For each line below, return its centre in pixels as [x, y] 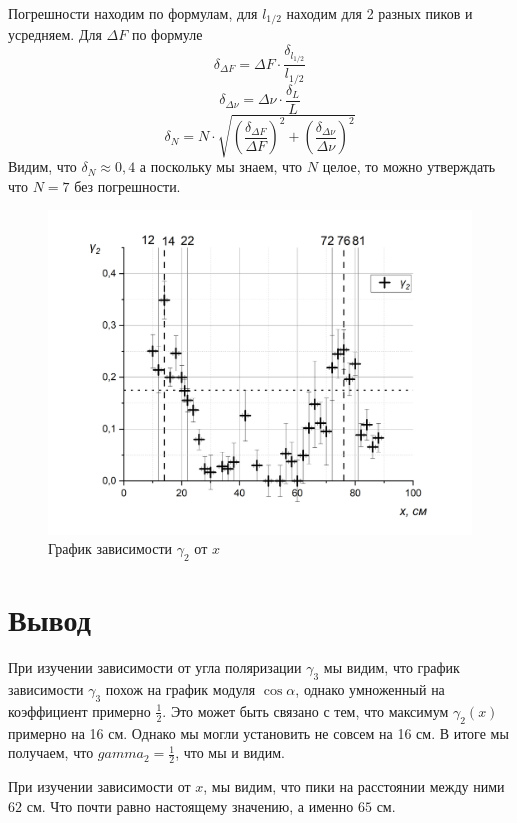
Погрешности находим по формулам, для [133, 13]
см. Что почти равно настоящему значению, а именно [190, 805]
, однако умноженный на [370, 688]
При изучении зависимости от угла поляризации [155, 667]
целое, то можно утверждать [409, 166]
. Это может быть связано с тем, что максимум [305, 710]
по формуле [167, 34]
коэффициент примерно [79, 710]
